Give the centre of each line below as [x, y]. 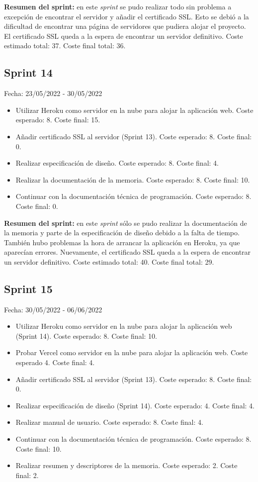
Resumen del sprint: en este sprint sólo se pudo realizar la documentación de [126, 223]
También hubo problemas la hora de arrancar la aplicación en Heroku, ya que [122, 242]
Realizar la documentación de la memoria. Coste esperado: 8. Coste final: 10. [133, 179]
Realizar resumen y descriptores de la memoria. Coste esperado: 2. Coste [127, 465]
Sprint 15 [28, 288]
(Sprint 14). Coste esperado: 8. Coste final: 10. [86, 336]
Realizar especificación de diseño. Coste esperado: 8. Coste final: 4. [117, 163]
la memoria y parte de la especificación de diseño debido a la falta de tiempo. [122, 233]
